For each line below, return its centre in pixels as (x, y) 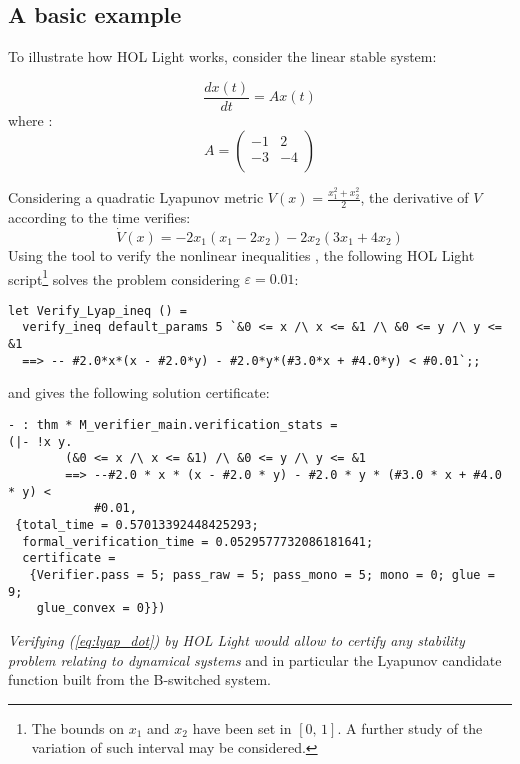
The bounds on (78, 727)
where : (30, 119)
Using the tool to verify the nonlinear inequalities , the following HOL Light (241, 254)
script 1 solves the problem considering (124, 277)
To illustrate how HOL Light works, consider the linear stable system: (222, 56)
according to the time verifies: (99, 217)
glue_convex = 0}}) (101, 608)
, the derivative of (414, 197)
